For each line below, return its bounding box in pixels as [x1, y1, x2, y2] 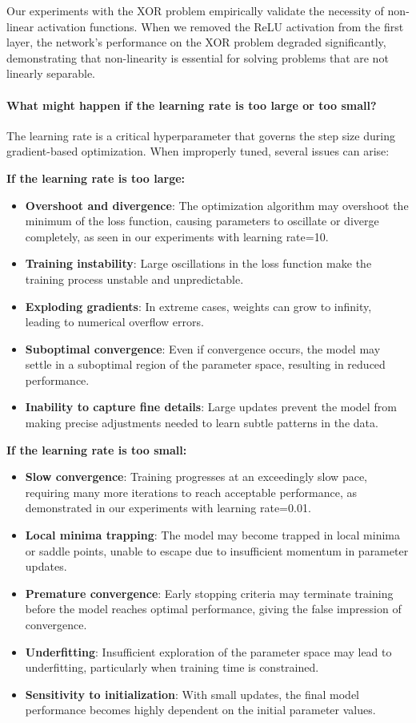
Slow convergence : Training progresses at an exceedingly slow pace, [25, 468, 367, 485]
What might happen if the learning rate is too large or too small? [6, 96, 377, 113]
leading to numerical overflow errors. [25, 313, 204, 330]
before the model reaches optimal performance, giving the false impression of [25, 600, 402, 617]
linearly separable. [6, 65, 96, 82]
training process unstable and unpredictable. [25, 270, 244, 287]
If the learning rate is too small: [6, 441, 187, 458]
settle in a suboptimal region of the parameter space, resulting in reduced [25, 356, 386, 373]
